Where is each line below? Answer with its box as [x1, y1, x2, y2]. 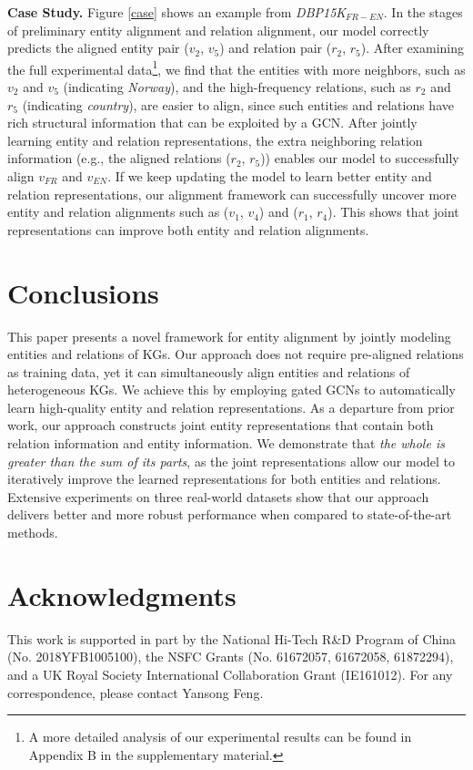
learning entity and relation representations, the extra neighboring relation [7, 130, 423, 149]
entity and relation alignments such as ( [7, 202, 229, 221]
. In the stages [383, 3, 463, 21]
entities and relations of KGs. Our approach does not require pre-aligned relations [7, 344, 464, 364]
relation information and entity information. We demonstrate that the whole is [7, 434, 445, 453]
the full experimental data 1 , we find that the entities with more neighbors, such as [7, 56, 466, 78]
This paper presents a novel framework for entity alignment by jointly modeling [7, 326, 451, 345]
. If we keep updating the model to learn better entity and [107, 167, 432, 185]
